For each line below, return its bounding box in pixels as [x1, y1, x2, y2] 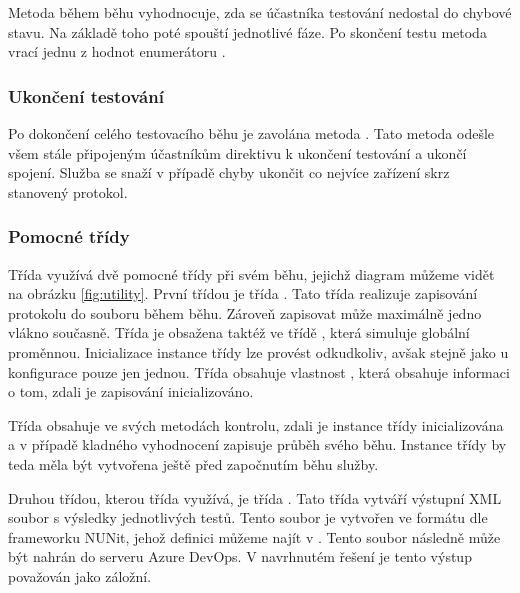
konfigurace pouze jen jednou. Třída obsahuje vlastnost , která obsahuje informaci [8, 361, 510, 382]
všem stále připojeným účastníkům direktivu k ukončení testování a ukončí [8, 142, 467, 163]
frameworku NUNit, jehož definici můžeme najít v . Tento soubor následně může [8, 526, 501, 547]
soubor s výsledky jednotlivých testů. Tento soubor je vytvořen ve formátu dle [8, 507, 488, 528]
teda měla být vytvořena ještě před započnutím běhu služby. [8, 453, 379, 474]
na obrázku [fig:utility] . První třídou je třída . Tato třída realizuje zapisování [8, 283, 478, 304]
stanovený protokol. [8, 181, 128, 202]
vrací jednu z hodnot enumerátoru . [8, 41, 226, 62]
